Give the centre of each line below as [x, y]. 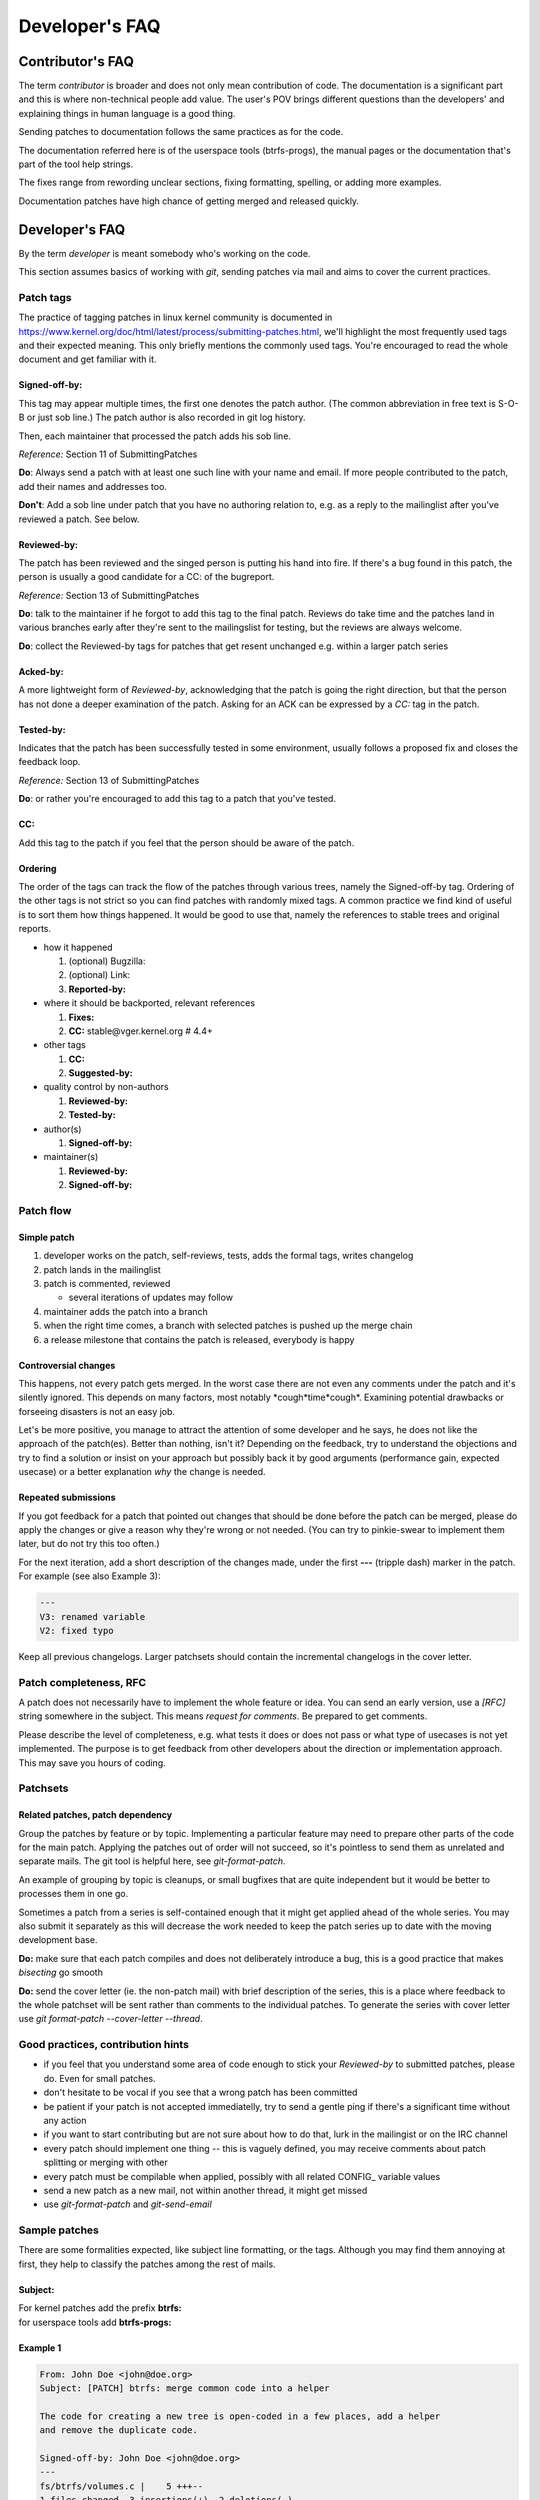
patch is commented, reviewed [107, 1283]
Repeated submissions [67, 1497]
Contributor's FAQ [76, 61]
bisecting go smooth [61, 1972]
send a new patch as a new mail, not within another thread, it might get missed [205, 2190]
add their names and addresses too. [92, 486]
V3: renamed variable [92, 1616]
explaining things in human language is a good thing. [127, 113]
